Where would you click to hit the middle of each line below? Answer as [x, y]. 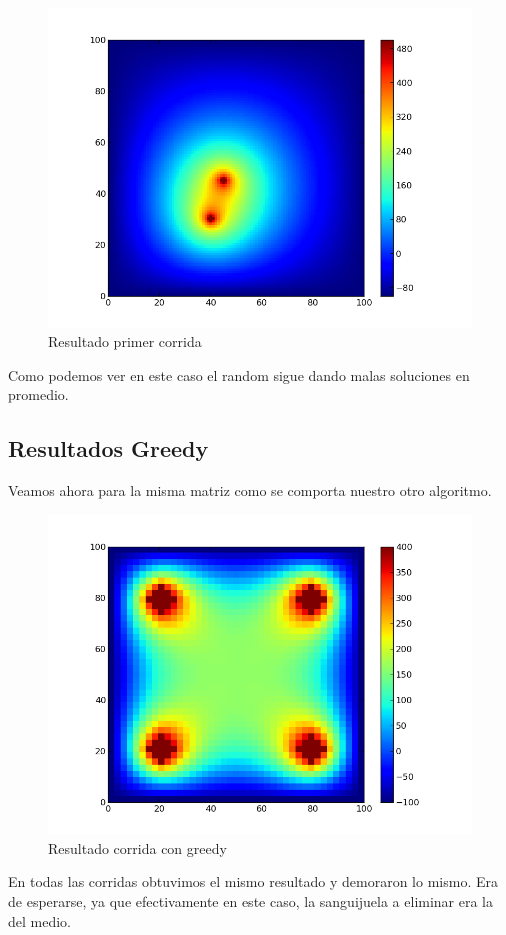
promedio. [38, 394]
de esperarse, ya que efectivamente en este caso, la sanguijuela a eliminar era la [251, 901]
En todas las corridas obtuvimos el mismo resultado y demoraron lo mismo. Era [253, 881]
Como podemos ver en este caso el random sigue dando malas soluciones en [239, 374]
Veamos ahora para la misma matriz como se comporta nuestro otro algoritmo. [250, 490]
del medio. [39, 920]
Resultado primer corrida [125, 341]
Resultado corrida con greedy [137, 847]
